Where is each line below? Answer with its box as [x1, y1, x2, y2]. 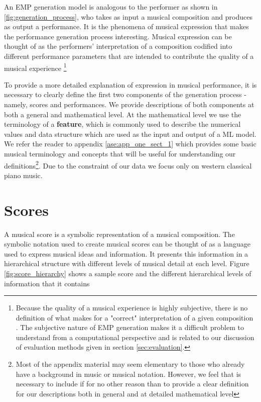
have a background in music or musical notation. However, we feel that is [16, 368, 241, 379]
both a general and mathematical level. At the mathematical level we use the [4, 109, 241, 119]
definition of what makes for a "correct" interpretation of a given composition [16, 312, 253, 323]
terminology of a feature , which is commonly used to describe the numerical [4, 119, 241, 129]
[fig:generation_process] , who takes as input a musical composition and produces [4, 11, 252, 22]
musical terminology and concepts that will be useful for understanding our [4, 148, 236, 158]
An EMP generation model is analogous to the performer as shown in [4, 2, 218, 12]
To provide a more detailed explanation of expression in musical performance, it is [4, 79, 257, 90]
